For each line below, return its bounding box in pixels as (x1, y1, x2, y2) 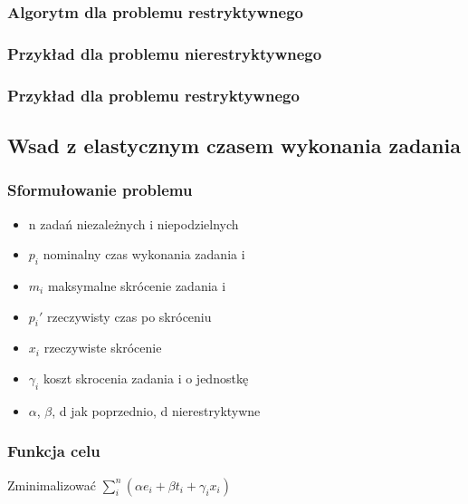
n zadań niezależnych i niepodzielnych (28, 214, 239, 233)
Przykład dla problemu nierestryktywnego (7, 42, 322, 64)
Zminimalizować (7, 475, 96, 494)
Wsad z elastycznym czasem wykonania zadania (7, 131, 461, 159)
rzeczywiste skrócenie (43, 338, 162, 357)
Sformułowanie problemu (7, 179, 193, 201)
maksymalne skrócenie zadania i (47, 276, 226, 295)
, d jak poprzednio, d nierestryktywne (52, 401, 261, 420)
